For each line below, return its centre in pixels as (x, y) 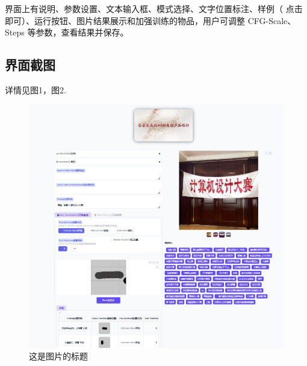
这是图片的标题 (58, 356)
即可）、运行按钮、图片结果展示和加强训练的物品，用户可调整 (125, 20)
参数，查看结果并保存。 (82, 32)
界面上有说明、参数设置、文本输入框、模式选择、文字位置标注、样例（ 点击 (154, 8)
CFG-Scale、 (272, 20)
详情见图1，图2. (36, 89)
